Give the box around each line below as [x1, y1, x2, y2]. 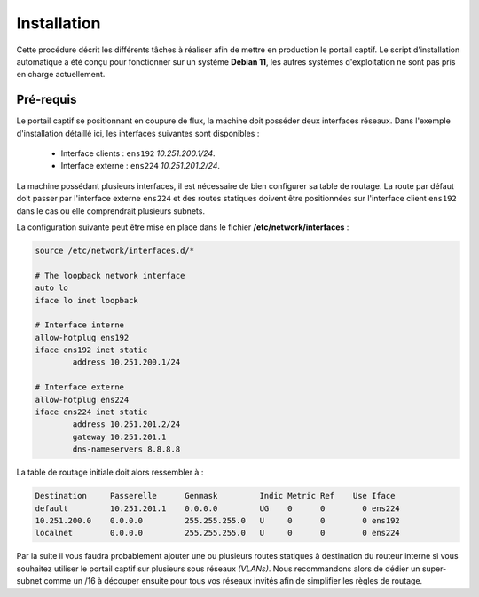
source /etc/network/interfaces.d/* [35, 245, 195, 255]
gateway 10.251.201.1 [72, 431, 167, 442]
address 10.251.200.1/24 [72, 357, 181, 367]
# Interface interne [35, 320, 124, 330]
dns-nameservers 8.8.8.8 [72, 444, 181, 454]
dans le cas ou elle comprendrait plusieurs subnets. [16, 205, 206, 216]
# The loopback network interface [35, 271, 185, 280]
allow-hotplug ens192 [35, 333, 130, 342]
